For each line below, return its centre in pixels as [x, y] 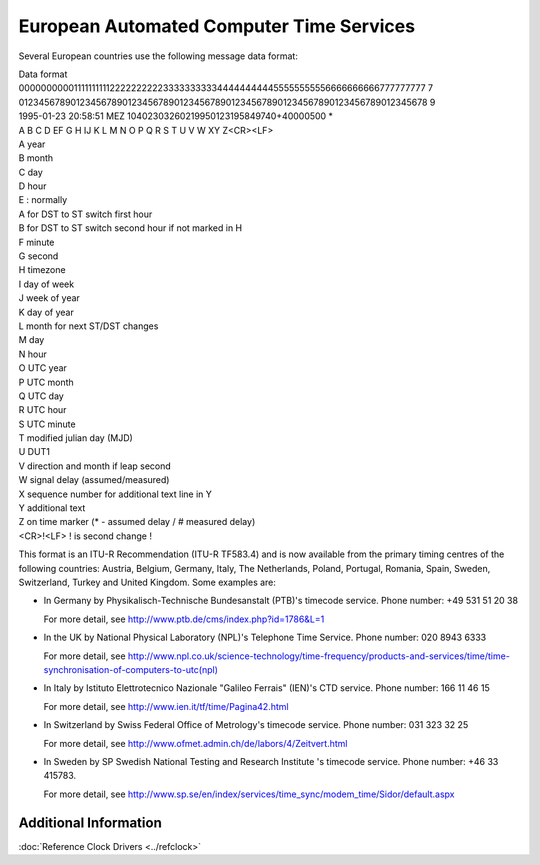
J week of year [49, 298]
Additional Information [90, 822]
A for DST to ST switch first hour [85, 214]
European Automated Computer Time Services [216, 26]
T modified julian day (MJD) [76, 438]
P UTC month [46, 382]
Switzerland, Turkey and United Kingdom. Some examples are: [147, 582]
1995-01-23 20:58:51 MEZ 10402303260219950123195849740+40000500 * [176, 116]
